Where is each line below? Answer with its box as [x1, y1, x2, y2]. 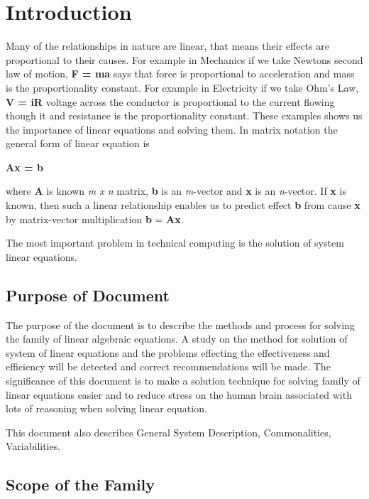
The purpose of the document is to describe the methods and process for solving [6, 317, 355, 332]
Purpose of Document [6, 284, 170, 306]
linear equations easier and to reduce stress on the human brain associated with [6, 387, 352, 402]
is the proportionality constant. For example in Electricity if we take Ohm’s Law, [6, 80, 359, 95]
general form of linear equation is [6, 136, 150, 151]
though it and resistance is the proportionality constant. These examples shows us [6, 108, 363, 123]
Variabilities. [6, 439, 61, 454]
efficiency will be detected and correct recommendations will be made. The [6, 359, 331, 374]
